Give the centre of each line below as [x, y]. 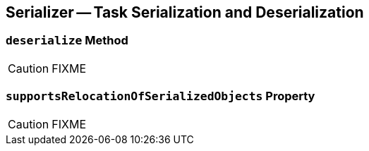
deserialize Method [67, 41]
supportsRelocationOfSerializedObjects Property [161, 96]
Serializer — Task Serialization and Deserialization [185, 12]
